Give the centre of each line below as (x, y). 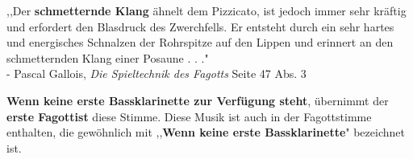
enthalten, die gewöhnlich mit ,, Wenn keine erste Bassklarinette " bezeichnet (206, 132)
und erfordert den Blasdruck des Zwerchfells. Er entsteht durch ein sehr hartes (200, 26)
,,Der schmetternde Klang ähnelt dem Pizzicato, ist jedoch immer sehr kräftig (206, 10)
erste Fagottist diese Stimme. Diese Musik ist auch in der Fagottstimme (189, 116)
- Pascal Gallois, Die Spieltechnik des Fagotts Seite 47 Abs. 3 (156, 73)
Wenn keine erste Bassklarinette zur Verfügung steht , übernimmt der (198, 100)
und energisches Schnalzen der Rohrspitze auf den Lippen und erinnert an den (200, 42)
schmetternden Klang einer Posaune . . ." (108, 57)
